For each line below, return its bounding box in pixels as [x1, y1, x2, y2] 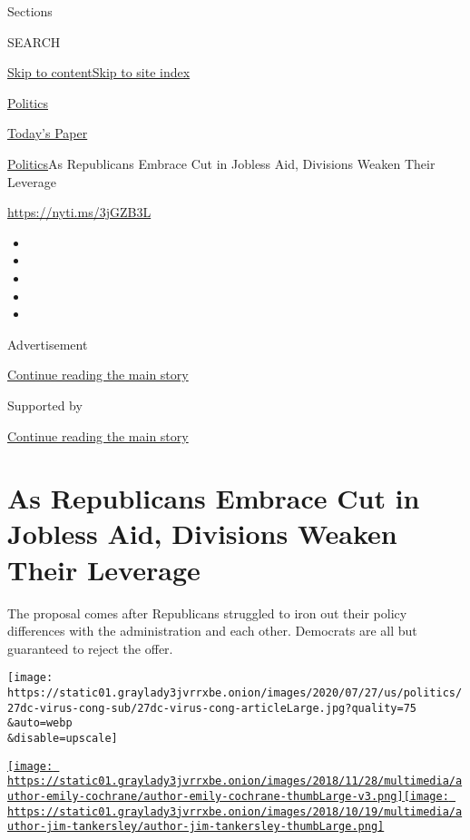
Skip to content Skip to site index [7, 63, 191, 82]
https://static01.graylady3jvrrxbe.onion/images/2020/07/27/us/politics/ [7, 687, 463, 700]
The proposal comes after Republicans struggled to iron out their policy [7, 603, 407, 622]
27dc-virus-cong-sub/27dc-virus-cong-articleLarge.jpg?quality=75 [7, 701, 417, 715]
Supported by [7, 395, 83, 414]
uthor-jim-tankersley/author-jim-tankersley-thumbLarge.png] [7, 820, 385, 834]
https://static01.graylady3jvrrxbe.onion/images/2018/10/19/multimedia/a [7, 805, 463, 818]
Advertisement [7, 334, 88, 353]
